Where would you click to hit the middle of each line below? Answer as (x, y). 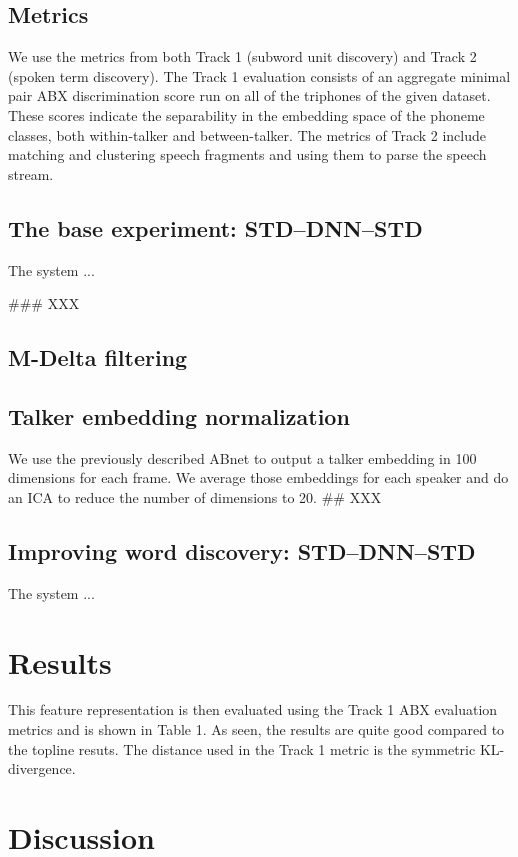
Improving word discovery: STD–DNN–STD (242, 550)
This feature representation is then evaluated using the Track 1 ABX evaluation (253, 709)
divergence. (42, 768)
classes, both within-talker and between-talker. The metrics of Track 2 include (247, 134)
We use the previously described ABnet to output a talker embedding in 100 (242, 457)
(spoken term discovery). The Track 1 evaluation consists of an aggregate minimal (259, 75)
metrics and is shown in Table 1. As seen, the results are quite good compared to (256, 729)
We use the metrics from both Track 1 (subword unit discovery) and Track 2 (242, 56)
